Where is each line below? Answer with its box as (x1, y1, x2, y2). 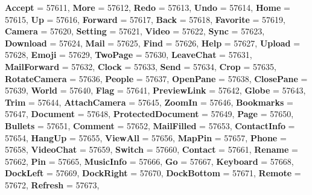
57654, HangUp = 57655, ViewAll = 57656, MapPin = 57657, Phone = (5, 131, 287, 144)
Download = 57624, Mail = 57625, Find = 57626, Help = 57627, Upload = (5, 36, 301, 49)
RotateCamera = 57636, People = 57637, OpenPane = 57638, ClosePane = (5, 72, 308, 85)
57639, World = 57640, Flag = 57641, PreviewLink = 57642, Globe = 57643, (5, 84, 306, 97)
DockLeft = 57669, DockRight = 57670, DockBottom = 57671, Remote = (5, 167, 301, 179)
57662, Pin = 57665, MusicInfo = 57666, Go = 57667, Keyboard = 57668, (5, 155, 294, 167)
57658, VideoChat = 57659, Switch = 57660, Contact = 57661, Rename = (5, 143, 298, 156)
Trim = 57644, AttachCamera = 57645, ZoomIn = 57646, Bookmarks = (5, 95, 293, 108)
